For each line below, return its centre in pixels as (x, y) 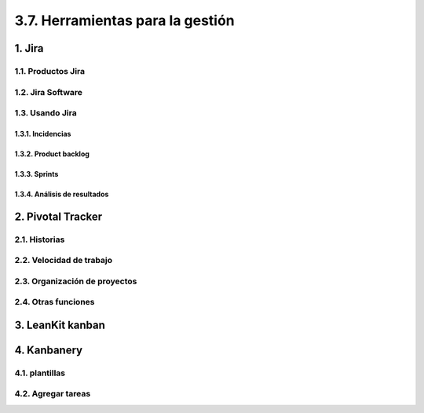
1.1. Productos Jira (50, 71)
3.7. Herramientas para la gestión (124, 20)
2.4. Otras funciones (55, 302)
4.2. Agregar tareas (53, 394)
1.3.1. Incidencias (43, 133)
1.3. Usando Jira (46, 113)
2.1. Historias (40, 239)
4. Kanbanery (48, 350)
